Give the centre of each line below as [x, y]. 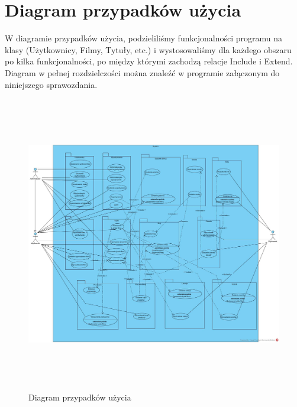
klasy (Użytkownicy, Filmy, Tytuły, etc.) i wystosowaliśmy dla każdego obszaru [148, 49]
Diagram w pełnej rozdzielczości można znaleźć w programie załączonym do [142, 72]
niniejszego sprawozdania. [51, 84]
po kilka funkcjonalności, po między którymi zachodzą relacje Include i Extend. [149, 61]
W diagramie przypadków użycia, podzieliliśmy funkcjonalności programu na [143, 38]
